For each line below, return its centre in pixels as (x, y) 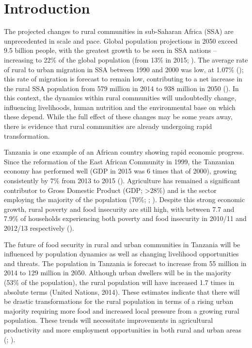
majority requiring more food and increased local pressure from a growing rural (122, 310)
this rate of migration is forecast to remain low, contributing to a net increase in (123, 79)
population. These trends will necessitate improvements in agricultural (109, 320)
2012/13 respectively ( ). (39, 228)
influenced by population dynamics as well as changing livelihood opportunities (121, 254)
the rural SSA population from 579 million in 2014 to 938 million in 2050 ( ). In (121, 88)
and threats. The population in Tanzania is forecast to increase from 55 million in (125, 263)
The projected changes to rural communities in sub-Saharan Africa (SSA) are (119, 31)
